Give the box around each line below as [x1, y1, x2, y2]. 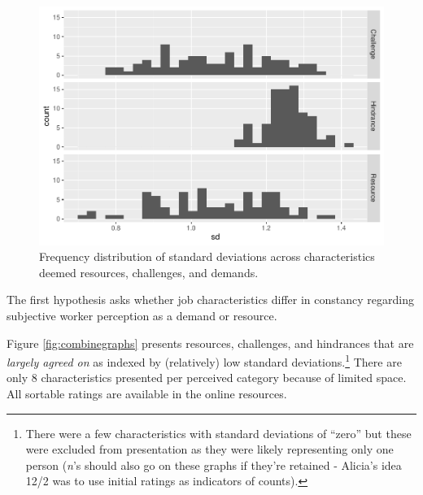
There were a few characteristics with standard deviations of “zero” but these [25, 424, 412, 441]
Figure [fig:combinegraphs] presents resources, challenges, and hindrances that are [7, 334, 414, 351]
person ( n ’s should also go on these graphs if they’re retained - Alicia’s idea [25, 456, 402, 473]
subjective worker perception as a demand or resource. [7, 306, 277, 323]
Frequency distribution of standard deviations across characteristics [39, 248, 375, 265]
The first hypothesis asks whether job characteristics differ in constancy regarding [7, 291, 414, 308]
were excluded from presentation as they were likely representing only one [25, 441, 394, 458]
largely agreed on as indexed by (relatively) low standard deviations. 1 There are [7, 351, 402, 370]
